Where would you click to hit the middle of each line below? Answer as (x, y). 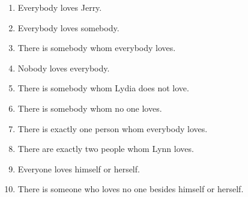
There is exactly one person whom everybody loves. (113, 128)
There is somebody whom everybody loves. (97, 48)
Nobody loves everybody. (64, 68)
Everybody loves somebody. (68, 27)
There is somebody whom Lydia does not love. (103, 88)
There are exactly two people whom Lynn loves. (106, 149)
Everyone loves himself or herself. (79, 168)
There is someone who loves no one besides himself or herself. (131, 189)
